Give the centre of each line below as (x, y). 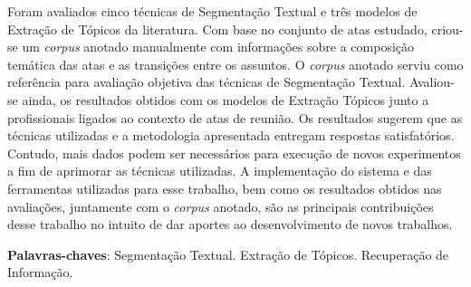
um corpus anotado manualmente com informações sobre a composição (218, 47)
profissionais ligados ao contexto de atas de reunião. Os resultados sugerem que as (235, 117)
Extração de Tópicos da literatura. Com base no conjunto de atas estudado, (217, 29)
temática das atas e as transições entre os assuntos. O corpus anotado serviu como (235, 64)
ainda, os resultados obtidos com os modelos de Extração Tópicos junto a (226, 99)
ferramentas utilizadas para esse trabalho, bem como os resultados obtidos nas (225, 188)
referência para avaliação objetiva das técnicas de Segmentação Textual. (207, 82)
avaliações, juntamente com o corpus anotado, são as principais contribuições (221, 206)
